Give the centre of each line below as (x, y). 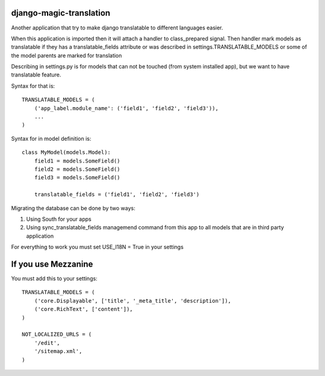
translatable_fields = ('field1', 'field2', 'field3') (117, 195)
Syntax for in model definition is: (51, 138)
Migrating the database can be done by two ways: (73, 208)
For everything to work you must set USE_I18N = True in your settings (97, 247)
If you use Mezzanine (52, 264)
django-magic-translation (61, 13)
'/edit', (47, 343)
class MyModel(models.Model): (67, 153)
